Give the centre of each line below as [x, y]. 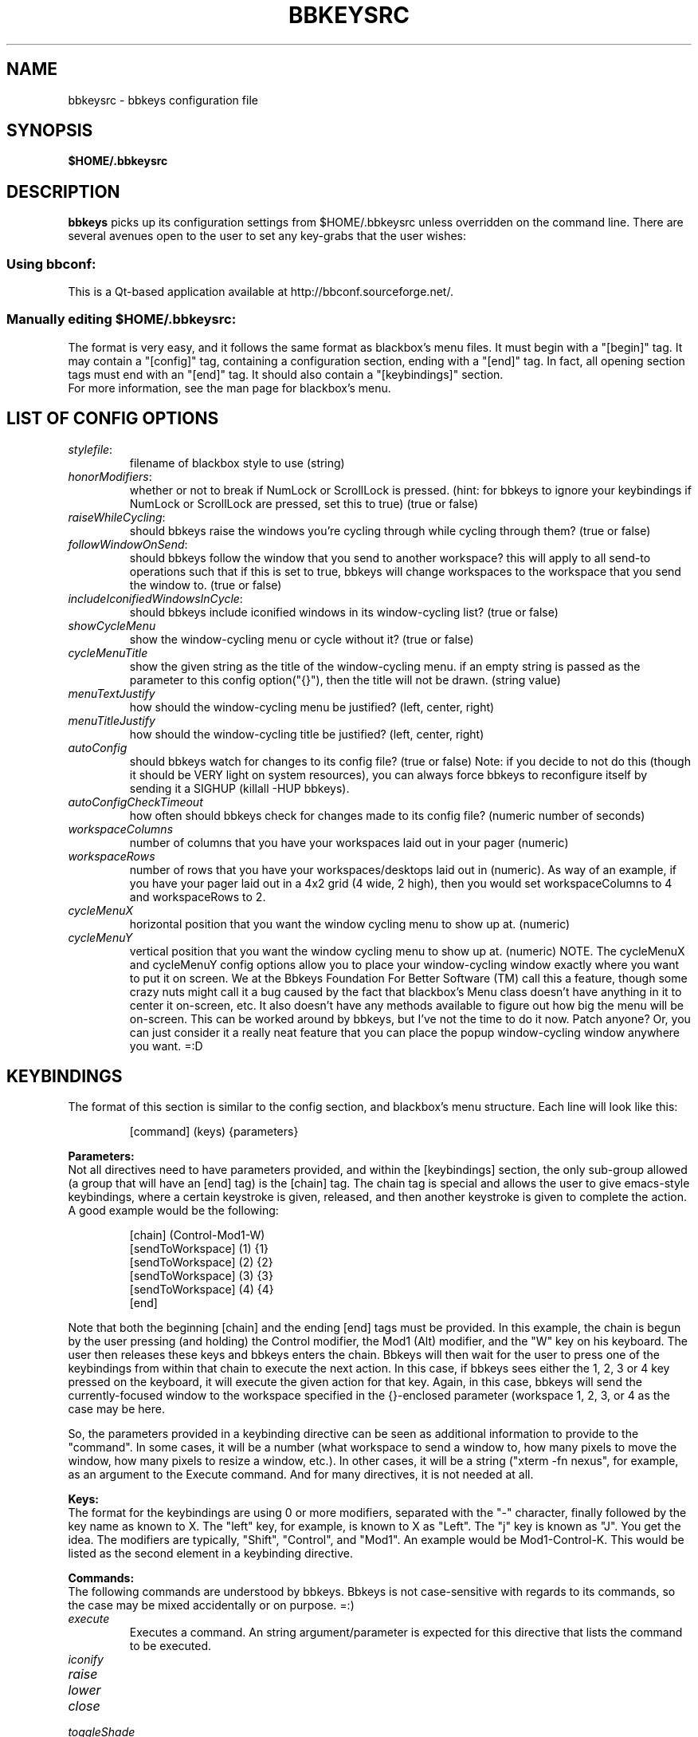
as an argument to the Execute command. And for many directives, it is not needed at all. [301, 1475]
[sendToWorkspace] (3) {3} [201, 1276]
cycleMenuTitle [108, 652]
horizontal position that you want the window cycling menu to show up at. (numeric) [350, 924]
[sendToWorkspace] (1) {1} [199, 1249]
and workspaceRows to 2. [198, 896]
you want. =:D [166, 1046]
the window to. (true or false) [206, 585]
